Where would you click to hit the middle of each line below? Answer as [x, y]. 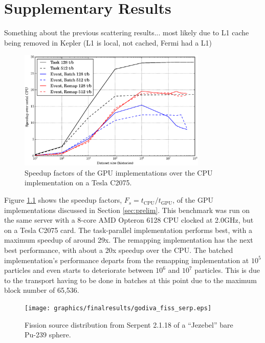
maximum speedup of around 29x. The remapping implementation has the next [129, 240]
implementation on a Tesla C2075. [78, 183]
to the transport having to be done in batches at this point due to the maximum [130, 280]
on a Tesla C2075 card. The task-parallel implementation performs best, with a [128, 230]
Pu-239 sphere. [48, 335]
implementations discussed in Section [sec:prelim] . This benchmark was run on [127, 210]
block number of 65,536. [42, 290]
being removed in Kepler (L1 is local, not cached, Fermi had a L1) [108, 42]
